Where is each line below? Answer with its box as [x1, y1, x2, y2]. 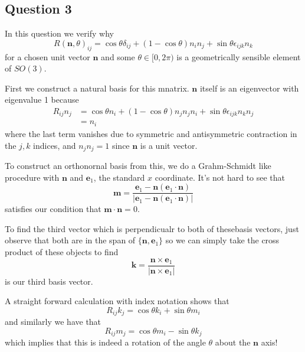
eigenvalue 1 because [5, 93, 79, 106]
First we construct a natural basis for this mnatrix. [5, 82, 189, 94]
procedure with [5, 171, 60, 183]
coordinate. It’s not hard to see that [155, 171, 286, 183]
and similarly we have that [5, 315, 101, 328]
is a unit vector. [140, 139, 198, 151]
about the [215, 336, 251, 348]
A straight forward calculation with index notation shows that [5, 295, 229, 307]
